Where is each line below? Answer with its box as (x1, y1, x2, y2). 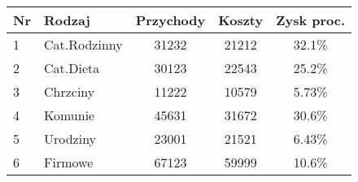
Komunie (43, 106, 95, 124)
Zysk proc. (276, 11, 346, 29)
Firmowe (43, 153, 94, 171)
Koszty (218, 11, 264, 29)
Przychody (135, 11, 206, 29)
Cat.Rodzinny (43, 35, 123, 54)
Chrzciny (43, 82, 95, 101)
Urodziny (43, 129, 97, 148)
